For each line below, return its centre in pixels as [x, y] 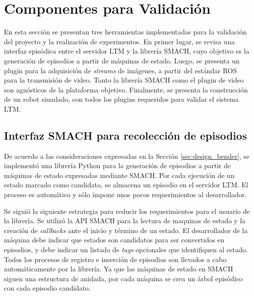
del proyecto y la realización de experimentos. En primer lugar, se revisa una [119, 41]
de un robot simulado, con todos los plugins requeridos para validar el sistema [121, 99]
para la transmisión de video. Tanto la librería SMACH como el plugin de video [124, 80]
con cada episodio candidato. [47, 288]
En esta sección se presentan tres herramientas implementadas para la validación [125, 32]
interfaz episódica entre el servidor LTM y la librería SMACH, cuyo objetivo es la [127, 51]
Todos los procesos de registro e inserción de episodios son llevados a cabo [115, 259]
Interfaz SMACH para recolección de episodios [126, 135]
